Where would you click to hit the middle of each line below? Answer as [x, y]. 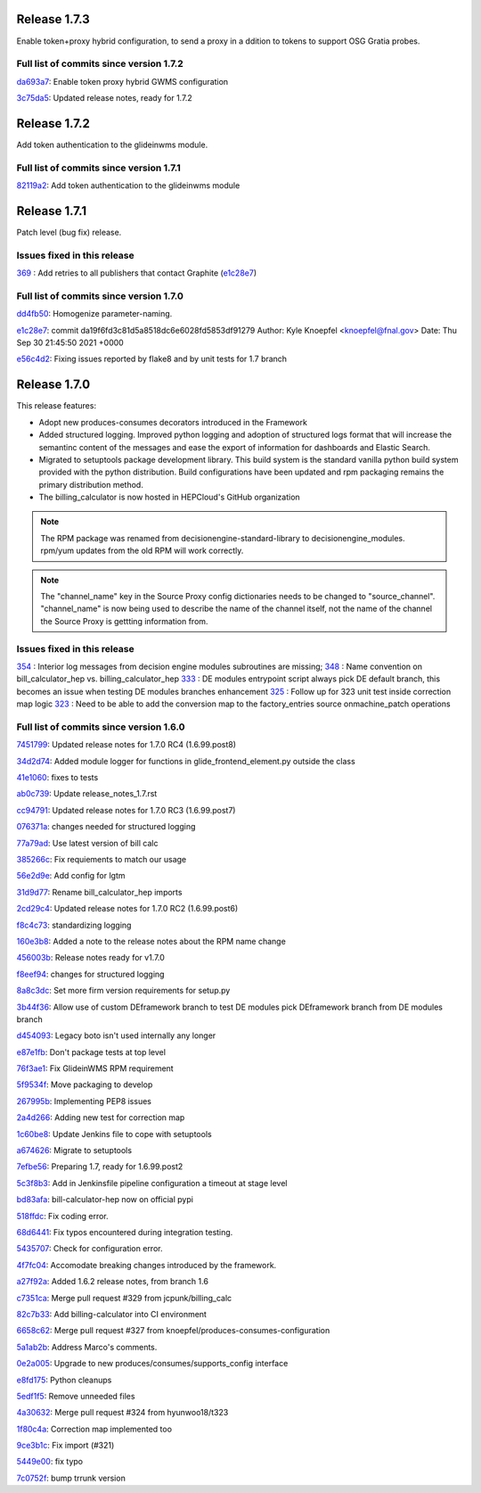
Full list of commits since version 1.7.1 [99, 168]
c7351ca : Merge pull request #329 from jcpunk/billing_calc [124, 1298]
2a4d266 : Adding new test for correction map [101, 1118]
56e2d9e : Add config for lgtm [71, 876]
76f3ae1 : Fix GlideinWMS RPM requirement [95, 1068]
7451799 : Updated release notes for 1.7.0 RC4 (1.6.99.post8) [126, 745]
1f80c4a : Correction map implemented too [94, 1429]
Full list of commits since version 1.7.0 [100, 296]
